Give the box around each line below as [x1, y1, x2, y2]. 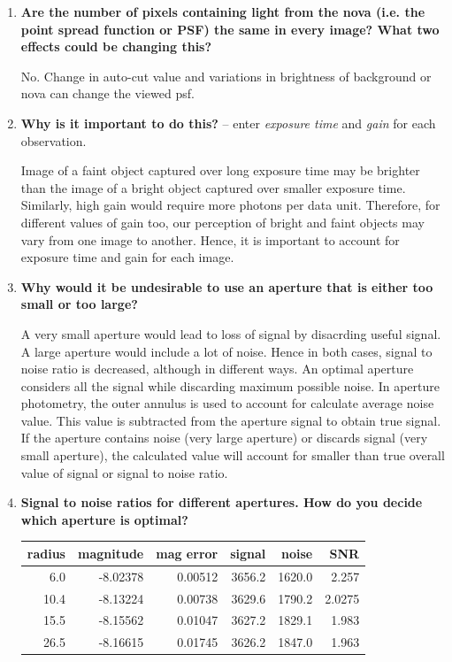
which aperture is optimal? [20, 510, 188, 528]
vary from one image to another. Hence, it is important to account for [20, 230, 400, 249]
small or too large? [20, 295, 138, 313]
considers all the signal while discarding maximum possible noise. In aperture [20, 376, 440, 395]
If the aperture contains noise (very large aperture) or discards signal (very [20, 428, 428, 447]
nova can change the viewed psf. [20, 84, 195, 103]
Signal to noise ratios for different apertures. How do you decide [20, 493, 423, 512]
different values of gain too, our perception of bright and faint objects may [20, 212, 425, 231]
